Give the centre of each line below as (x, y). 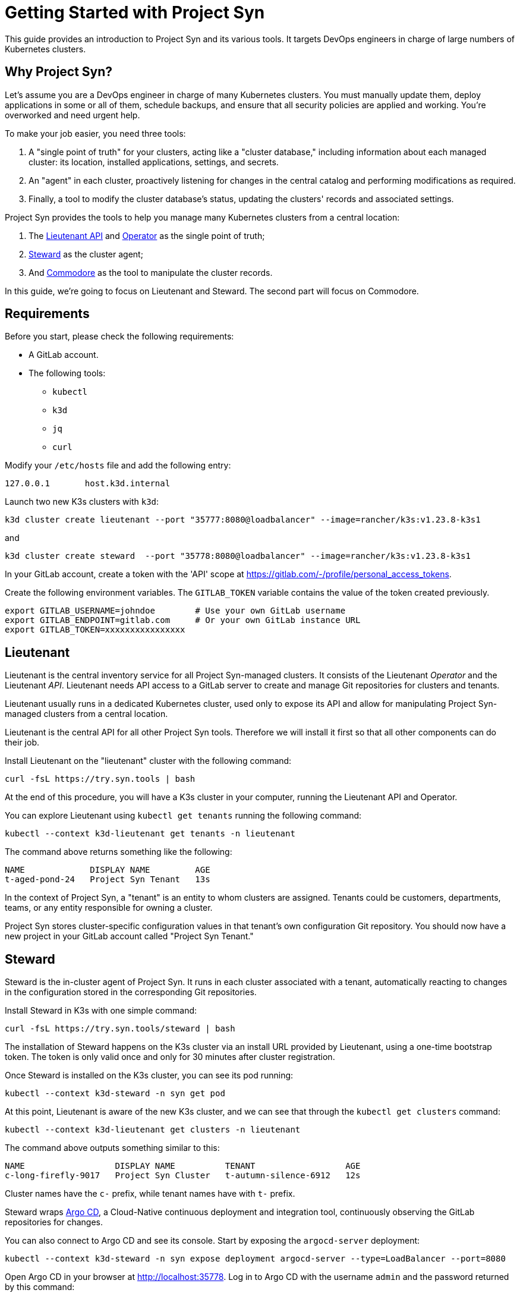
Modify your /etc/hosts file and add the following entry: (118, 465)
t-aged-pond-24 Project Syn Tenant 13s (108, 880)
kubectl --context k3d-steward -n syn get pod (115, 1094)
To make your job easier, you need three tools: (95, 133)
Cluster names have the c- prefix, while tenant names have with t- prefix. (150, 1194)
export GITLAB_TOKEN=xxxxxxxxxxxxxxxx (95, 630)
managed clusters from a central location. (86, 714)
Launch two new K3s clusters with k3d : (82, 502)
